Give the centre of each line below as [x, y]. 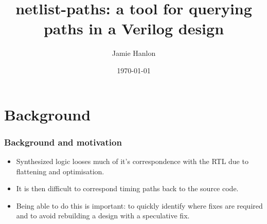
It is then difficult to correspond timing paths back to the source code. [127, 188]
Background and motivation [63, 142]
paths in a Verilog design [134, 28]
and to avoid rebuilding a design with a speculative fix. [103, 216]
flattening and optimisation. [60, 171]
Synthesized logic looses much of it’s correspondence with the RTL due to [132, 161]
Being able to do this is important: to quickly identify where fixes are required [139, 205]
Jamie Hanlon [134, 53]
